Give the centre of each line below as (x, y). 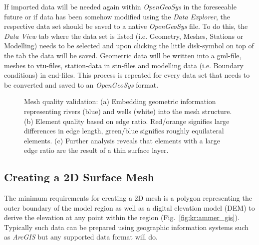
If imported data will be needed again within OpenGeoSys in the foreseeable (120, 6)
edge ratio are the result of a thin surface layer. (96, 150)
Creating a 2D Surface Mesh (79, 177)
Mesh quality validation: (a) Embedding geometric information (120, 101)
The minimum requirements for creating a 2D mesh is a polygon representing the (128, 198)
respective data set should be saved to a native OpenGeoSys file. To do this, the (126, 26)
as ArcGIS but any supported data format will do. (81, 237)
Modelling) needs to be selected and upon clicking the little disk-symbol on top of (129, 46)
